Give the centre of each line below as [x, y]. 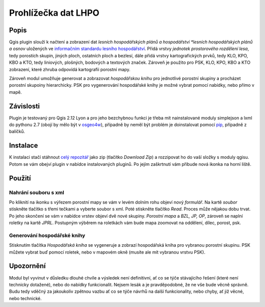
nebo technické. [25, 298]
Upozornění [27, 266]
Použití [20, 178]
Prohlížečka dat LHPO [54, 13]
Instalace [24, 145]
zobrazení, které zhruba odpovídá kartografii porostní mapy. [70, 69]
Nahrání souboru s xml [37, 192]
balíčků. [17, 131]
